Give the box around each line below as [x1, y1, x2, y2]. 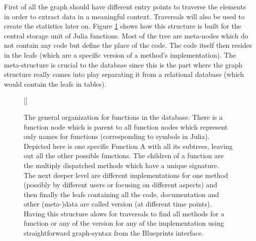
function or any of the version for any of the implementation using [24, 218, 224, 228]
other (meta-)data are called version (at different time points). [24, 199, 212, 209]
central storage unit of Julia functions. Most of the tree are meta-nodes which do [4, 30, 248, 40]
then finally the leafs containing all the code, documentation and [24, 189, 219, 199]
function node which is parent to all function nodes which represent [24, 121, 228, 132]
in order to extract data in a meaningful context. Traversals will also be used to [4, 11, 245, 21]
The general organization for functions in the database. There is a [24, 111, 223, 122]
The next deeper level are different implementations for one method [24, 170, 228, 180]
